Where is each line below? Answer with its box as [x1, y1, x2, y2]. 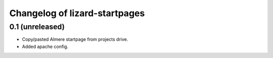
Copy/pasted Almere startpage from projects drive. [22, 36, 128, 42]
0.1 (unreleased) [9, 22, 65, 31]
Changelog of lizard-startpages [9, 8, 145, 19]
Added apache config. [22, 43, 69, 49]
